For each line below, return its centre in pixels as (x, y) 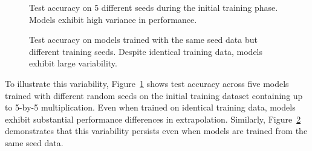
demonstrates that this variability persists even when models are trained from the (156, 131)
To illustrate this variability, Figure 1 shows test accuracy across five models (147, 83)
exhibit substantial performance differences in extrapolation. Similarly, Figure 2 (153, 119)
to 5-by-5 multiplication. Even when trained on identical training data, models (150, 107)
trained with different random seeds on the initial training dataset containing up (154, 95)
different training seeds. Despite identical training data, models (146, 51)
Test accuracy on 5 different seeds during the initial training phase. (154, 7)
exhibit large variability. (73, 63)
